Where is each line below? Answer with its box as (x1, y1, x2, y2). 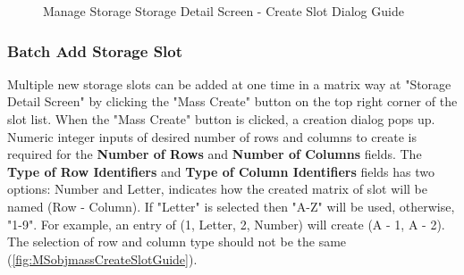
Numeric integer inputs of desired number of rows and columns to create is (7, 127, 417, 146)
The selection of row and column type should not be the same (7, 232, 347, 251)
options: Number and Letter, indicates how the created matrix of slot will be (7, 179, 427, 198)
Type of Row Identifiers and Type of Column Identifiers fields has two (7, 162, 435, 180)
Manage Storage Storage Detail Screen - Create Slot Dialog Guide (43, 2, 404, 20)
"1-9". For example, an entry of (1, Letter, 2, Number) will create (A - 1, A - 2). (7, 214, 445, 233)
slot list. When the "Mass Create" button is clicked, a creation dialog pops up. (7, 110, 435, 128)
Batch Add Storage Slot (7, 39, 183, 62)
